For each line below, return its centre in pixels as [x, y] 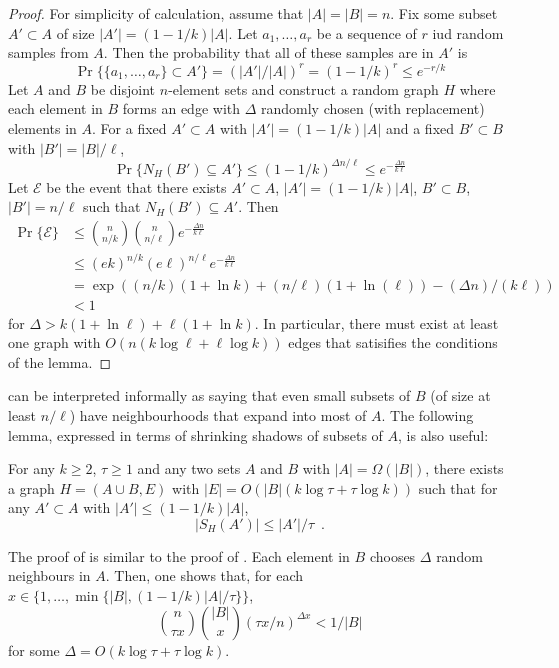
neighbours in [49, 575]
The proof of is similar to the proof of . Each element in [179, 555]
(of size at [460, 395]
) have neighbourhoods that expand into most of [218, 414]
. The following [427, 414]
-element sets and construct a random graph [303, 88]
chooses [392, 555]
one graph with [54, 342]
